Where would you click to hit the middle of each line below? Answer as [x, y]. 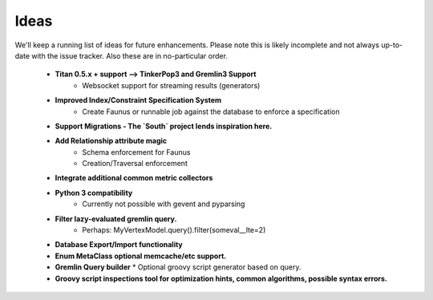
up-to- [392, 45]
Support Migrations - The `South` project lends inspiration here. [164, 126]
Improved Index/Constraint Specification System [138, 100]
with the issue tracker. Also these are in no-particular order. [129, 55]
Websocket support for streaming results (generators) [171, 85]
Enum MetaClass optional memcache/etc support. [141, 256]
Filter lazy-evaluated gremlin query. [116, 219]
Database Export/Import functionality [119, 245]
